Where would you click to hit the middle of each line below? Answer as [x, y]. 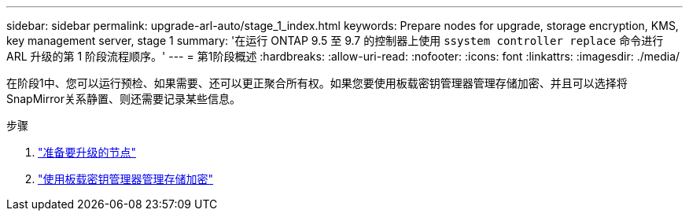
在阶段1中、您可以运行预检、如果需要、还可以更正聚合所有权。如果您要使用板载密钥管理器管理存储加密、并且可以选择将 [317, 83]
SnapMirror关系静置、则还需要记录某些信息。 [123, 99]
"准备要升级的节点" [87, 152]
